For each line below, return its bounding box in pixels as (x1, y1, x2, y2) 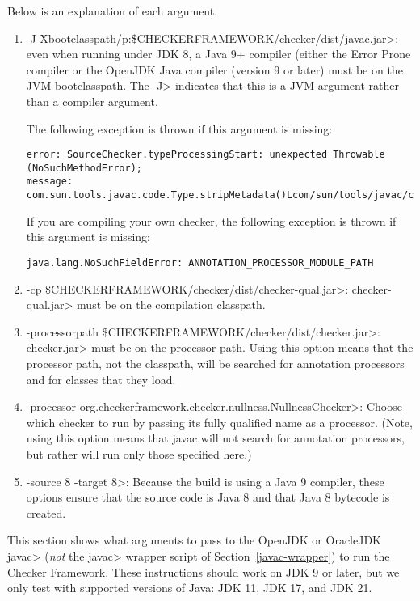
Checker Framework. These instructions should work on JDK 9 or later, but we (7, 563, 400, 580)
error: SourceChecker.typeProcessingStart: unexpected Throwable (26, 149, 385, 161)
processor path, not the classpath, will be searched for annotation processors (26, 355, 405, 371)
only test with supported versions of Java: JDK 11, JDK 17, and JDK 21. (7, 579, 372, 596)
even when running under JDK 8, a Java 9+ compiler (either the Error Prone (26, 45, 411, 62)
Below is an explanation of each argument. (7, 2, 218, 19)
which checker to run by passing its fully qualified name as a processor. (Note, (26, 413, 413, 430)
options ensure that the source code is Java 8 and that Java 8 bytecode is (26, 489, 390, 506)
